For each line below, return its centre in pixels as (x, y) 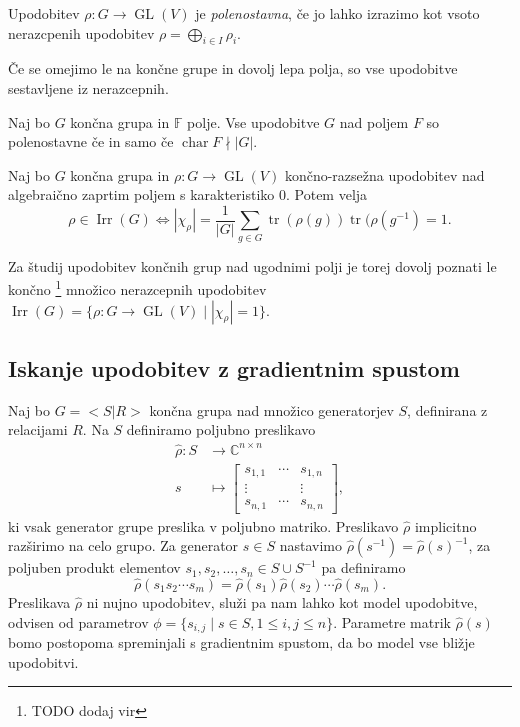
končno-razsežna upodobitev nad (384, 174)
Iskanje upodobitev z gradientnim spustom (234, 367)
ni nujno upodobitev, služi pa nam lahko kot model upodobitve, (282, 601)
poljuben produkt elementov (94, 567)
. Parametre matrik (392, 621)
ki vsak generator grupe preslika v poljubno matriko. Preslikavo (203, 525)
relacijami (38, 429)
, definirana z (447, 409)
